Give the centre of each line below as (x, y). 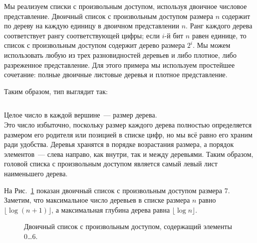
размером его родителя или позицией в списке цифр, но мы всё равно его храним (128, 134)
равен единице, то (219, 35)
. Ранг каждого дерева (219, 26)
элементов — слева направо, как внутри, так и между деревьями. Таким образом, (129, 154)
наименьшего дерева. (36, 173)
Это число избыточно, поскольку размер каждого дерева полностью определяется (128, 124)
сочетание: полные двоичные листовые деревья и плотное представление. (116, 74)
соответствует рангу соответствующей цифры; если (82, 35)
